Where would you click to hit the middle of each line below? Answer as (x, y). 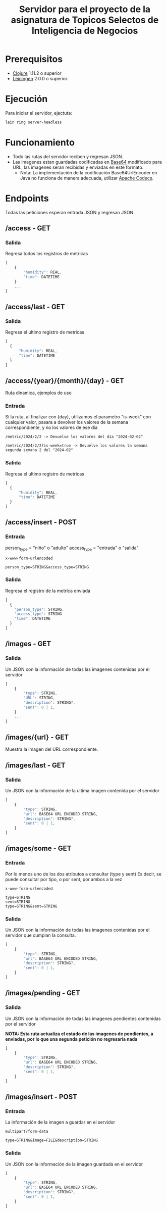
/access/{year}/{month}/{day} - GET (65, 381)
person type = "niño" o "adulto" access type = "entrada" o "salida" (72, 548)
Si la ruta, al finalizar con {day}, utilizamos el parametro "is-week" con (78, 417)
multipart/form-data (27, 1132)
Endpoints (27, 198)
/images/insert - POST (41, 1097)
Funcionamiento (40, 142)
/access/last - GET (35, 307)
